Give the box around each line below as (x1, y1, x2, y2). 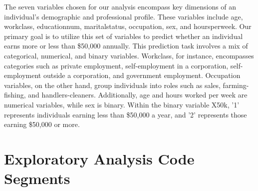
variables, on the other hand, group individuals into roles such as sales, (4, 79, 221, 90)
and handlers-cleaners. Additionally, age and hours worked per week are (28, 89, 248, 100)
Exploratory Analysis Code (4, 148, 195, 168)
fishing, (4, 89, 26, 100)
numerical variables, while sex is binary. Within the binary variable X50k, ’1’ (4, 99, 240, 109)
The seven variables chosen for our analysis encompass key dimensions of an (4, 1, 237, 11)
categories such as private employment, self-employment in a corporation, (4, 60, 229, 70)
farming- (223, 79, 249, 90)
